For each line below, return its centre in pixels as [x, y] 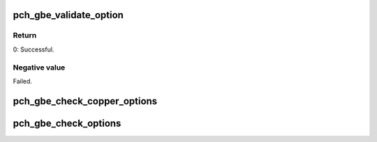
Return [25, 35]
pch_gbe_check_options [67, 123]
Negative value [39, 68]
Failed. [23, 81]
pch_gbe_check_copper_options [85, 101]
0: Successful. [34, 49]
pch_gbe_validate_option [68, 15]
